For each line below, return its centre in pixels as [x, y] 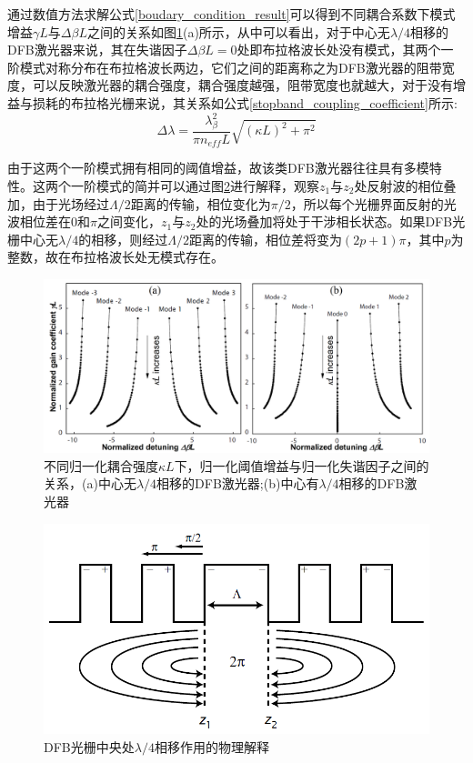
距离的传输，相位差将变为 [265, 239]
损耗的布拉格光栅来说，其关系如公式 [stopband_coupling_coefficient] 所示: [245, 102]
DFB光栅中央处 [89, 746]
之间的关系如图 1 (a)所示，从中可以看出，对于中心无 [238, 31]
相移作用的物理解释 [211, 746]
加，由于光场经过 [58, 203]
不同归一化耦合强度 [101, 465]
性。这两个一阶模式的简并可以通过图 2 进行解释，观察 [163, 185]
